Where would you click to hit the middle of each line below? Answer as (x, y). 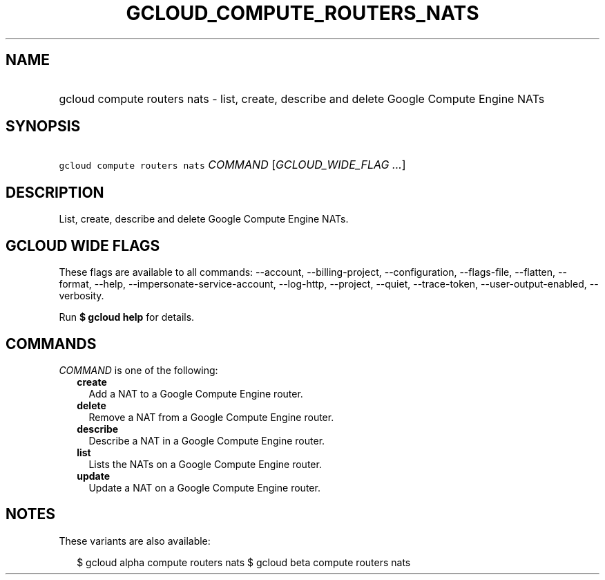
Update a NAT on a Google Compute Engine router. (204, 487)
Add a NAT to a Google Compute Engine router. (196, 393)
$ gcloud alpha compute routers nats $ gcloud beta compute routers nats (244, 562)
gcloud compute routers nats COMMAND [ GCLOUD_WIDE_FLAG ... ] (232, 165)
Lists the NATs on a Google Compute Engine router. (205, 464)
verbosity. (81, 296)
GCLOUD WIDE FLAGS (83, 245)
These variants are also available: (135, 541)
